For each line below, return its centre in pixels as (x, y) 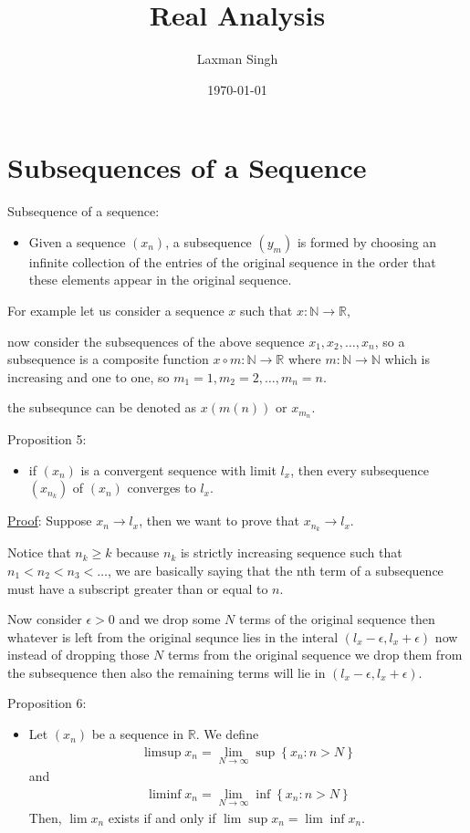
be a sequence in (138, 734)
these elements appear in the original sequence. (160, 280)
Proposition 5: (47, 439)
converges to (162, 488)
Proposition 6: (47, 703)
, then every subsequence (360, 469)
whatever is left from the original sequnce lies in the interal (173, 636)
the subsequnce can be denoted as (102, 407)
